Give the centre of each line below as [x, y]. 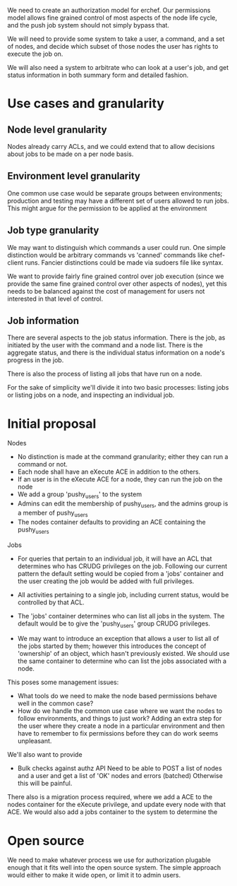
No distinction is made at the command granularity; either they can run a [123, 457]
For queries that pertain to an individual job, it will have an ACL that [115, 558]
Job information [43, 321]
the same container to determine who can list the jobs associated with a [122, 661]
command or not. [43, 465]
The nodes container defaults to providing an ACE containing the [111, 522]
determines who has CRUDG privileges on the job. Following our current [122, 566]
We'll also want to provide [45, 755]
